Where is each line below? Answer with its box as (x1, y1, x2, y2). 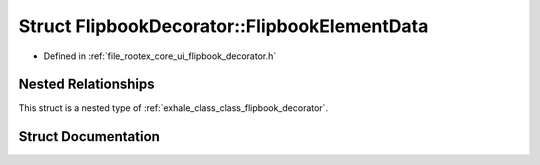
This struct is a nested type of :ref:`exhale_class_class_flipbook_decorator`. (18, 102, 329, 114)
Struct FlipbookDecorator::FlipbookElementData (18, 15, 429, 37)
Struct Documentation (18, 128, 160, 145)
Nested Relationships (18, 76, 155, 93)
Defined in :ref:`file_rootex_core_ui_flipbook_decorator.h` (43, 50, 277, 62)
